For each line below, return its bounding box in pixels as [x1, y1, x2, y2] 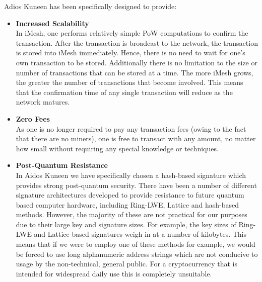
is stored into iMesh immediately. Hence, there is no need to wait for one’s [16, 47, 245, 58]
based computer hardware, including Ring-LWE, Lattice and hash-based [16, 199, 239, 210]
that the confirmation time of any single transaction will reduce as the [16, 86, 233, 97]
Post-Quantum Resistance [16, 160, 108, 170]
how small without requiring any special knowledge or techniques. [16, 143, 219, 153]
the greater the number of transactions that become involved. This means [16, 77, 243, 87]
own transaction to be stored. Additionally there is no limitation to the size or [16, 57, 257, 67]
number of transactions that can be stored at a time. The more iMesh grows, [16, 67, 253, 77]
